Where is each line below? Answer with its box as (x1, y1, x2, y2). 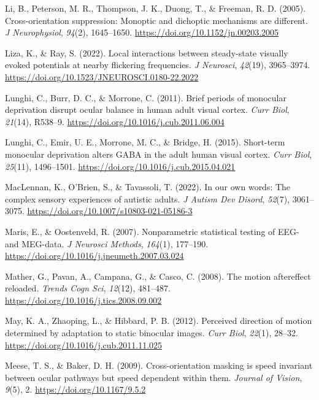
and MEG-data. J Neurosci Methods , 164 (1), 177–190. (5, 237, 209, 250)
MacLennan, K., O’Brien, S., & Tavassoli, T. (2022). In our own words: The (5, 180, 291, 193)
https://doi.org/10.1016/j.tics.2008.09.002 (5, 293, 162, 306)
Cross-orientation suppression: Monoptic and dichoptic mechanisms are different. (5, 13, 308, 26)
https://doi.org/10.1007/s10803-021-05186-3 (27, 204, 193, 217)
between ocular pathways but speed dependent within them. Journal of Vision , (5, 371, 302, 383)
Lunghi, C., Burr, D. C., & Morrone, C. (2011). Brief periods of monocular (5, 91, 286, 104)
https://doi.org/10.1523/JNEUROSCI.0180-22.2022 (5, 70, 199, 83)
